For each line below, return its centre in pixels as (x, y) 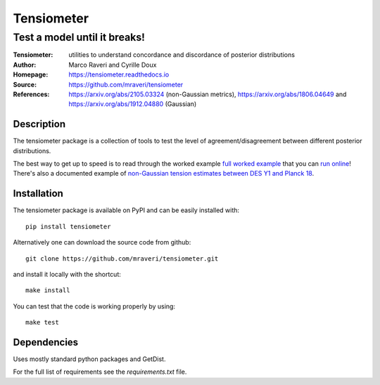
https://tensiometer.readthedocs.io (119, 74)
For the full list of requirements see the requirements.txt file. (100, 372)
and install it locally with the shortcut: (67, 274)
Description (39, 124)
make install (48, 291)
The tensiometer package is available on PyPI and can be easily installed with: (126, 210)
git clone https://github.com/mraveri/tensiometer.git (122, 259)
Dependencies (46, 342)
